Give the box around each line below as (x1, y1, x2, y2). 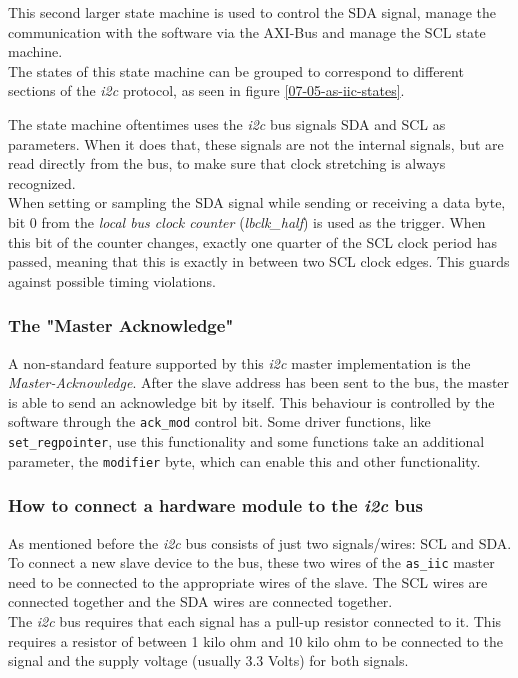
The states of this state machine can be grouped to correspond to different (8, 60, 464, 81)
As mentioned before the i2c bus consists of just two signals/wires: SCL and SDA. (8, 532, 512, 553)
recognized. (8, 172, 76, 193)
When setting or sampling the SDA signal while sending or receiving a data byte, (8, 192, 506, 213)
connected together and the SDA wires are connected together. (8, 591, 393, 612)
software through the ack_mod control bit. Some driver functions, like (8, 411, 431, 432)
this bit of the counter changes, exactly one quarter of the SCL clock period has (8, 231, 498, 252)
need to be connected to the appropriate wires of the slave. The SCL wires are (8, 571, 488, 592)
